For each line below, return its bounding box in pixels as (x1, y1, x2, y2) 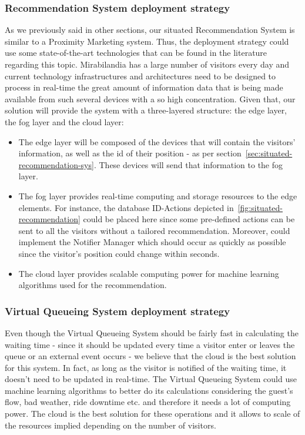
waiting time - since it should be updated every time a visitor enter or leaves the (5, 338, 295, 350)
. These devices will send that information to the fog (93, 158, 283, 170)
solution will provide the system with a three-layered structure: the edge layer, (5, 104, 287, 116)
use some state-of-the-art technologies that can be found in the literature (5, 46, 267, 59)
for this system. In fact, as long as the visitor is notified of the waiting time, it (5, 361, 287, 373)
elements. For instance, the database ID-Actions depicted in (18, 201, 234, 213)
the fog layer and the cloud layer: (5, 115, 124, 128)
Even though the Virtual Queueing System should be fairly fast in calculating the (5, 326, 299, 339)
